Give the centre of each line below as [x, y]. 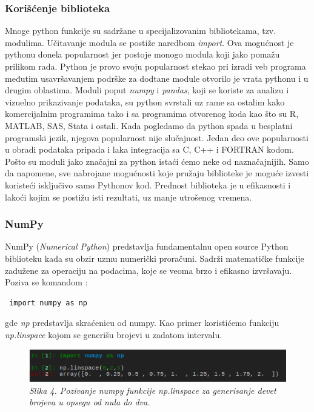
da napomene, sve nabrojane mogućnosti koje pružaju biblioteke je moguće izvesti [157, 173]
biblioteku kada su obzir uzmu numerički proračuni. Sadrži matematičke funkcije [155, 258]
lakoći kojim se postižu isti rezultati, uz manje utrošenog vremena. [129, 197]
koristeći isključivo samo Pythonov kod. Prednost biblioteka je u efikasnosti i [148, 184]
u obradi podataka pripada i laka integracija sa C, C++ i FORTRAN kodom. [149, 149]
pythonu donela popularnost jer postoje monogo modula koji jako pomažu [142, 54]
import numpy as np [48, 303]
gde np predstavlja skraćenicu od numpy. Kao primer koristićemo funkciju [142, 323]
